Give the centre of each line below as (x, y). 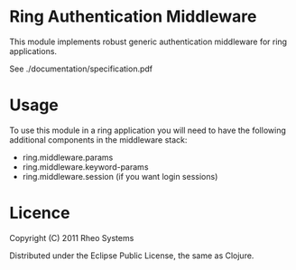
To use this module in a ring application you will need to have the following (148, 130)
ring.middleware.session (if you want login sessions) (120, 176)
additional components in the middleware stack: (98, 140)
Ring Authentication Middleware (133, 17)
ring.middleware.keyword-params (85, 167)
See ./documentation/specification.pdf (81, 69)
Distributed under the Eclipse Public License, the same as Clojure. (132, 256)
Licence (40, 213)
